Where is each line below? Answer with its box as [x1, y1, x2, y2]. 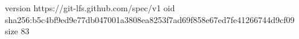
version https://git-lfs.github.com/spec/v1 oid [5, 2, 175, 14]
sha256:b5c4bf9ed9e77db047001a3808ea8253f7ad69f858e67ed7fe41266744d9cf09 [5, 13, 295, 25]
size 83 [5, 25, 30, 37]
